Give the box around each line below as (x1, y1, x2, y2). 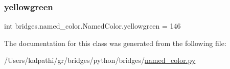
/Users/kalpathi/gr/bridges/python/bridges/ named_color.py (4, 55, 196, 65)
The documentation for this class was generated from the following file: (4, 37, 226, 48)
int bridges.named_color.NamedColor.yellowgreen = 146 (4, 20, 181, 31)
